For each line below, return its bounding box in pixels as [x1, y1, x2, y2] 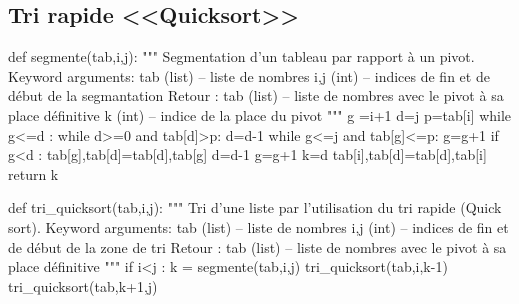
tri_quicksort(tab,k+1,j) [8, 275, 158, 296]
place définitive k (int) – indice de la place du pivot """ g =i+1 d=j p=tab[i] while [8, 104, 512, 125]
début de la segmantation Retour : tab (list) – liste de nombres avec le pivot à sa [8, 85, 504, 106]
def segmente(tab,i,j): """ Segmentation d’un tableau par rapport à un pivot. [8, 46, 475, 67]
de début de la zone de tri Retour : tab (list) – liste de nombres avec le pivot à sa [8, 236, 507, 257]
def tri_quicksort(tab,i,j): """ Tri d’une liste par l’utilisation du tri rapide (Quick [8, 197, 502, 218]
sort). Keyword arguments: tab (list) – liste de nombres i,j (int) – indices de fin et [8, 216, 509, 237]
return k [8, 163, 59, 184]
